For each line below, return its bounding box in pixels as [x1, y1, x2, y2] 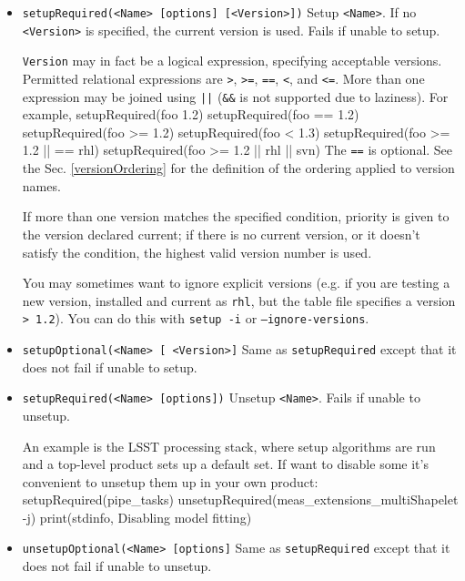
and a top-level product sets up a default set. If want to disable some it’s [22, 454, 429, 474]
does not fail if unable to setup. [22, 357, 197, 376]
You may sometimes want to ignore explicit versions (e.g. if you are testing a [22, 273, 450, 292]
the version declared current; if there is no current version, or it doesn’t [22, 224, 420, 243]
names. [22, 176, 61, 195]
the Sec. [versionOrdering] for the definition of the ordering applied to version [22, 158, 455, 178]
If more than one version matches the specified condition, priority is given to [22, 207, 450, 226]
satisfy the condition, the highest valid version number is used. [22, 242, 372, 261]
